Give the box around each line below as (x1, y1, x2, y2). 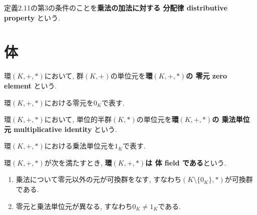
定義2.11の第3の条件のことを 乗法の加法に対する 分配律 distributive (4, 2, 227, 12)
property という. (4, 12, 60, 22)
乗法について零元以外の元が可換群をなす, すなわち (16, 174, 181, 184)
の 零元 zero (186, 70, 227, 81)
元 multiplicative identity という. (4, 123, 117, 134)
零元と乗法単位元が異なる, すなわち (16, 200, 133, 211)
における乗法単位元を (44, 140, 115, 151)
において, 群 (44, 70, 84, 81)
